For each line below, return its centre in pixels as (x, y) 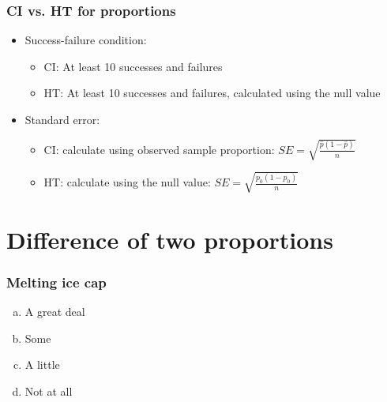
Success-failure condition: (86, 40)
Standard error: (62, 119)
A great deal (55, 312)
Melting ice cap (56, 282)
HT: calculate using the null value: (127, 182)
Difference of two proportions (170, 239)
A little (42, 364)
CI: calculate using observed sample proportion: (159, 149)
